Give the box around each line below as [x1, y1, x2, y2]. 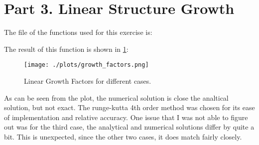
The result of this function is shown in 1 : [4, 43, 129, 54]
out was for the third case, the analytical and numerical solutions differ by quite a [4, 122, 255, 132]
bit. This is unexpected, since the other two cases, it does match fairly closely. [4, 131, 242, 142]
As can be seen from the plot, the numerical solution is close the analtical [4, 92, 229, 103]
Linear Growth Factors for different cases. [24, 75, 151, 86]
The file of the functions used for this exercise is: [4, 27, 152, 37]
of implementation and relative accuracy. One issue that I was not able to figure [4, 112, 248, 122]
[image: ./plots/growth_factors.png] [24, 61, 149, 69]
